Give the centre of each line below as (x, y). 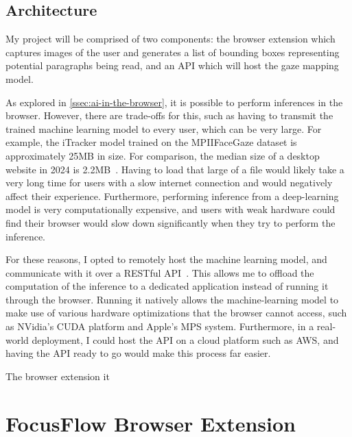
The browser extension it (58, 376)
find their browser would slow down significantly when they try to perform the (171, 222)
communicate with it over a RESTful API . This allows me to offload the (160, 272)
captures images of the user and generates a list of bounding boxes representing (173, 52)
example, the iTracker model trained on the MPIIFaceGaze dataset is (151, 142)
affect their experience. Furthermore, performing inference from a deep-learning (172, 196)
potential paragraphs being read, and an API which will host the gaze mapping (172, 65)
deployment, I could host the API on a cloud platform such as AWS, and (185, 339)
